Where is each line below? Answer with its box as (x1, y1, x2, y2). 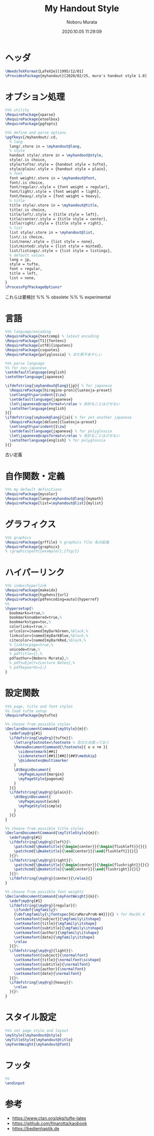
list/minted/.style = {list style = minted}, (9, 244, 104, 249)
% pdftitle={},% (9, 652, 42, 656)
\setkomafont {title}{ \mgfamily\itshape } (14, 921, 97, 926)
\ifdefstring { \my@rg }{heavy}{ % (9, 980, 73, 985)
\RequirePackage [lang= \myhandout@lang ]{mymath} (5, 496, 104, 501)
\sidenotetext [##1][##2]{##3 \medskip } (18, 754, 97, 758)
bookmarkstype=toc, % (9, 620, 51, 625)
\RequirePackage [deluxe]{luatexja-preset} (9, 420, 97, 425)
